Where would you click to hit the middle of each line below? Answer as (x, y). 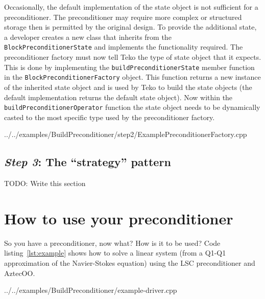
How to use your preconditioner (119, 218)
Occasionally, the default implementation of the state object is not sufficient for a (131, 7)
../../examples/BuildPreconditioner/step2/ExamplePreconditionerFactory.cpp (126, 134)
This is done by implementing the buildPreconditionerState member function (129, 67)
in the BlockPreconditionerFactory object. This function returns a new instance (132, 77)
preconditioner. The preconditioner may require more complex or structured (123, 17)
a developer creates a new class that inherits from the (88, 37)
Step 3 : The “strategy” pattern (88, 162)
